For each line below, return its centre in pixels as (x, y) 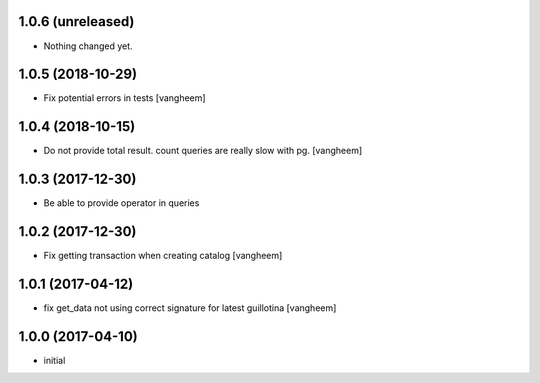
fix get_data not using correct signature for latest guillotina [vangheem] (190, 308)
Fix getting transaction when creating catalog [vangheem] (163, 256)
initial (54, 360)
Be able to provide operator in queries (121, 203)
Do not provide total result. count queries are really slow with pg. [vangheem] (203, 151)
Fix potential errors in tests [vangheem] (124, 98)
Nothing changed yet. (88, 46)
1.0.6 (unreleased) (76, 21)
